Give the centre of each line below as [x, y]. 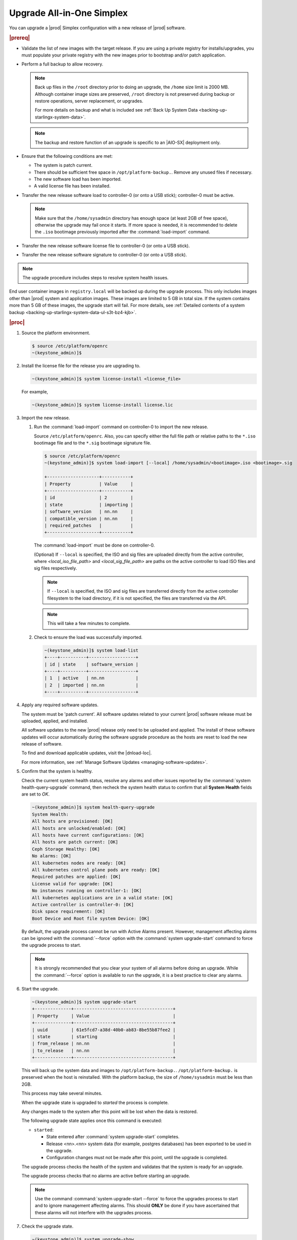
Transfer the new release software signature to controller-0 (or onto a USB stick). [104, 255]
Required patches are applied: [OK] [76, 877]
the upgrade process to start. [51, 945]
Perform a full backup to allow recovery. [62, 64]
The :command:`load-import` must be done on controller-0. [94, 545]
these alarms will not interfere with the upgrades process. [94, 1212]
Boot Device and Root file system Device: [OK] [91, 918]
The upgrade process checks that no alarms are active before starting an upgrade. [106, 1176]
